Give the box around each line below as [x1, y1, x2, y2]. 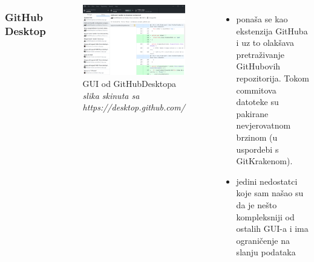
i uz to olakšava [236, 36, 294, 49]
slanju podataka [236, 246, 296, 258]
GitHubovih [236, 60, 281, 72]
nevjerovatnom [236, 119, 291, 132]
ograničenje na [236, 234, 290, 246]
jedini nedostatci [236, 174, 298, 187]
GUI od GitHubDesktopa [82, 77, 177, 89]
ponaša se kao [236, 13, 288, 25]
